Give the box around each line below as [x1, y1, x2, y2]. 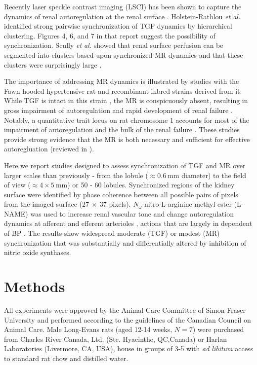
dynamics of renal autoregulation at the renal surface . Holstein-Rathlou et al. [4, 11, 241, 21]
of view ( [4, 180, 31, 190]
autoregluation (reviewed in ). [4, 144, 94, 154]
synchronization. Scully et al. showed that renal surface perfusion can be [4, 40, 223, 50]
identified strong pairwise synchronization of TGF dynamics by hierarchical [4, 21, 232, 31]
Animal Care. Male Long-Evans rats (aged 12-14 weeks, [4, 324, 172, 334]
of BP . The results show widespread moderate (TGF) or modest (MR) [4, 228, 220, 238]
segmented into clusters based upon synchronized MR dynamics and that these [4, 49, 243, 60]
